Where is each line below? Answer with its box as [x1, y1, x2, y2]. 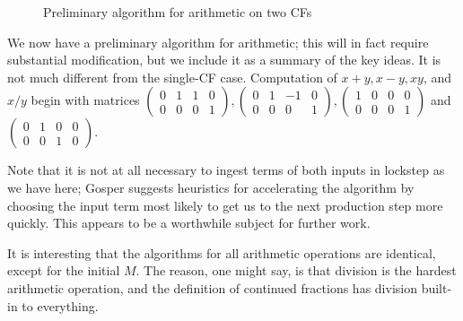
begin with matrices [31, 91, 140, 109]
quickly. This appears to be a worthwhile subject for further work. [7, 213, 371, 232]
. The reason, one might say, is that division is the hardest [135, 261, 457, 280]
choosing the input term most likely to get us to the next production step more [7, 195, 443, 214]
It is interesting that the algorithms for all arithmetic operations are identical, [7, 243, 436, 262]
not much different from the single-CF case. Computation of [7, 67, 337, 86]
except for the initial [7, 261, 120, 280]
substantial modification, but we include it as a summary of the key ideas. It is [7, 50, 441, 69]
